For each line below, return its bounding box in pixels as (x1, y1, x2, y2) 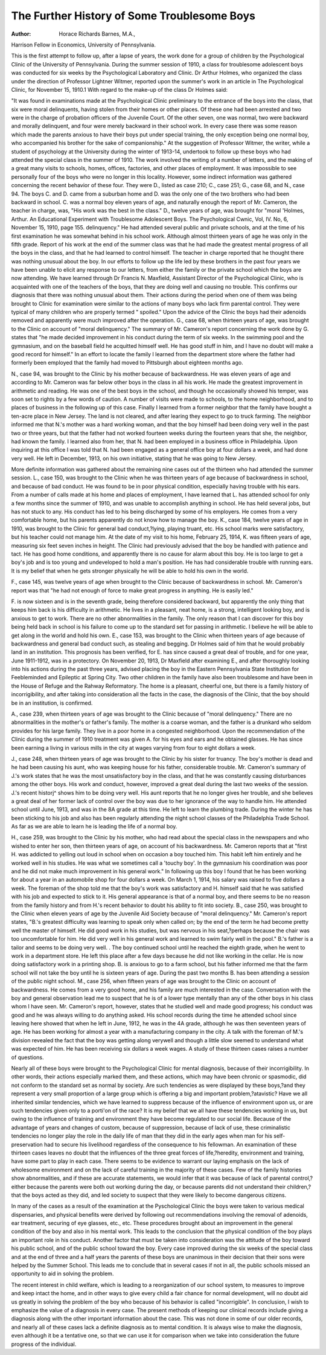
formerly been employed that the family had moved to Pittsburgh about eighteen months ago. (11, 359, 244, 367)
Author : (11, 30, 31, 37)
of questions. (11, 1054, 44, 1061)
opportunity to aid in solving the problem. (11, 1270, 114, 1277)
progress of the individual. (11, 1341, 77, 1348)
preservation (11, 1141, 43, 1148)
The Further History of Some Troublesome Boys (11, 9, 256, 22)
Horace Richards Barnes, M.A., (59, 30, 136, 37)
